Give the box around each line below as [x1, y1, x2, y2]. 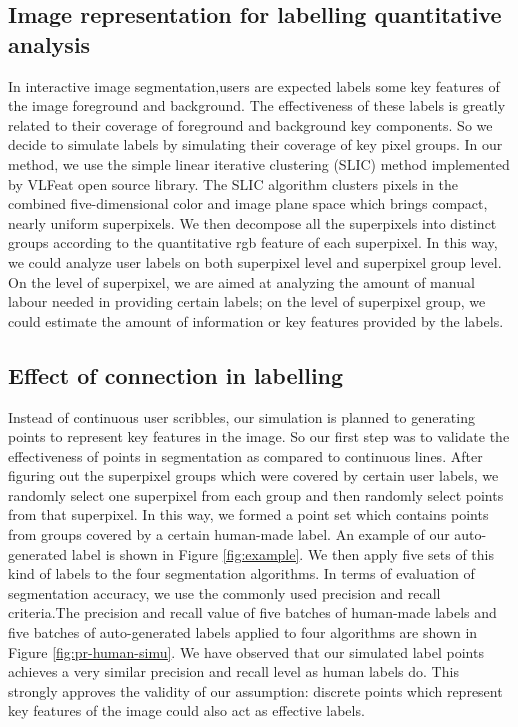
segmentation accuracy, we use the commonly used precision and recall [8, 582, 441, 603]
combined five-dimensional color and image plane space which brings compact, [8, 193, 488, 214]
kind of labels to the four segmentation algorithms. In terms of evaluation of [8, 563, 475, 584]
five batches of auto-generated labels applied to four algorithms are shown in [8, 622, 478, 643]
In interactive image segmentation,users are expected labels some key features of [8, 75, 500, 96]
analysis [8, 28, 91, 59]
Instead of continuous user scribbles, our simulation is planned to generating [8, 406, 475, 427]
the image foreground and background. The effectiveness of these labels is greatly [8, 95, 506, 116]
